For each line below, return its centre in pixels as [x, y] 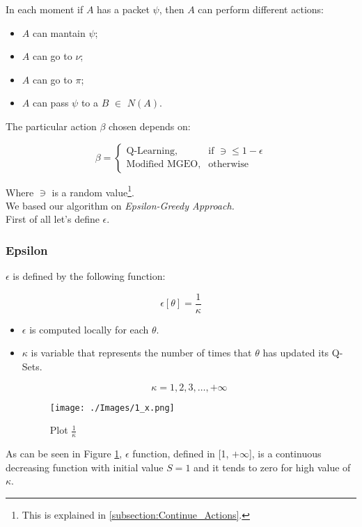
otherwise [228, 165]
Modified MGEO [162, 165]
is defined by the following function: [89, 276]
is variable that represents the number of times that [141, 353]
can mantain [59, 32]
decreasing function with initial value [85, 467]
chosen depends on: [150, 126]
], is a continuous [285, 454]
